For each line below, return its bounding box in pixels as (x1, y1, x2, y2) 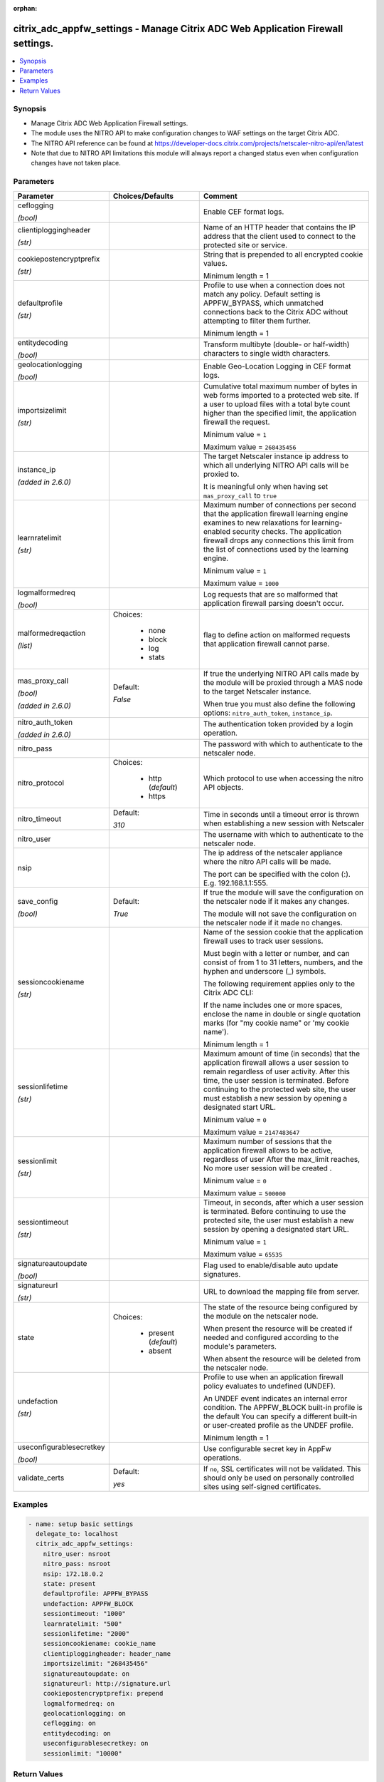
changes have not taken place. (31, 159, 121, 168)
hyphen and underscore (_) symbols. (203, 966, 326, 976)
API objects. (203, 782, 244, 792)
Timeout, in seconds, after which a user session (203, 1198, 364, 1207)
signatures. (203, 1269, 241, 1279)
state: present (43, 1580, 96, 1588)
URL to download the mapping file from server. (203, 1287, 360, 1297)
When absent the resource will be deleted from (203, 1354, 361, 1364)
